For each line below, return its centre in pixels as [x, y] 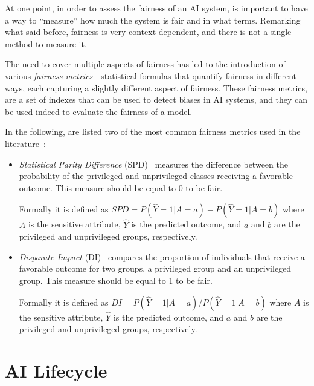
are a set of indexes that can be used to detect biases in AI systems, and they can [156, 100]
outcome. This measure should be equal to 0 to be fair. [121, 187]
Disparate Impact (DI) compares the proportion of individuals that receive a [162, 256]
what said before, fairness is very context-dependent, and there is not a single [148, 32]
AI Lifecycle [56, 371]
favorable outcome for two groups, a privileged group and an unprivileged [155, 268]
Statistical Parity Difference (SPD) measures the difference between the [153, 164]
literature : [25, 143]
